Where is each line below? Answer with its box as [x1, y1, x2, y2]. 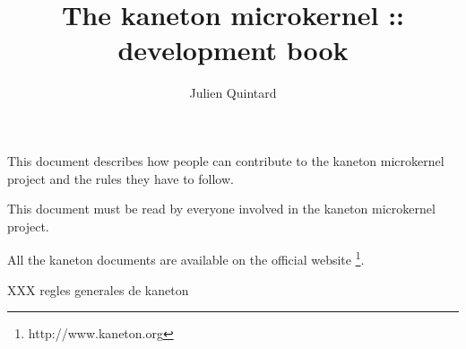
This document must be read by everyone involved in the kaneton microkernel [7, 199, 436, 218]
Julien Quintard [189, 83, 277, 102]
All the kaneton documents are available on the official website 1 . [7, 248, 365, 268]
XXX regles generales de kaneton [7, 280, 189, 299]
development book [117, 31, 349, 68]
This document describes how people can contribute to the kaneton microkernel [7, 151, 444, 170]
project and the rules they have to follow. [7, 169, 234, 188]
